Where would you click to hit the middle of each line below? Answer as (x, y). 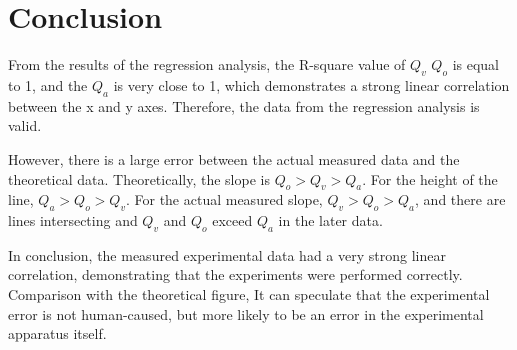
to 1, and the (48, 84)
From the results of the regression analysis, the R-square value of (207, 64)
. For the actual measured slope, (224, 199)
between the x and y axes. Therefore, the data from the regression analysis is (244, 105)
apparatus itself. (57, 333)
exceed (232, 220)
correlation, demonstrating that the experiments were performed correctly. (235, 274)
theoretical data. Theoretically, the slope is (139, 178)
